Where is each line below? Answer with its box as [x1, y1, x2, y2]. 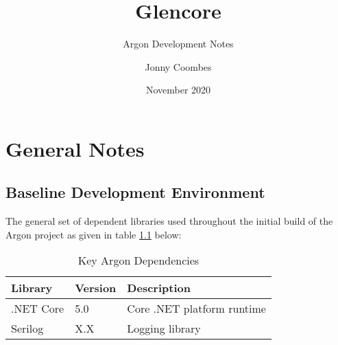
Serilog [11, 320, 44, 337]
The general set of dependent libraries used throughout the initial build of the [5, 214, 333, 228]
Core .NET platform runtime [127, 300, 266, 317]
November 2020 [145, 82, 211, 97]
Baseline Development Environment [5, 181, 265, 203]
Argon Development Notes [123, 36, 234, 51]
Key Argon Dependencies [77, 252, 200, 269]
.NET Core [11, 300, 64, 317]
